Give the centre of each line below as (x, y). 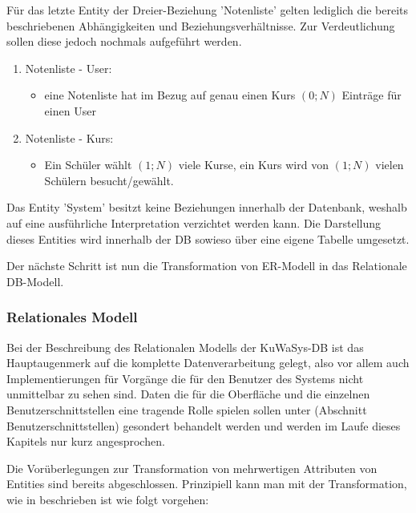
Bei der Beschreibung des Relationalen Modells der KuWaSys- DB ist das (185, 347)
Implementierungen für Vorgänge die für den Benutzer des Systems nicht (185, 378)
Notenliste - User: (69, 68)
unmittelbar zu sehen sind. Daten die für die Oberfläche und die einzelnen (188, 394)
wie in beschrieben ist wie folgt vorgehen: (108, 499)
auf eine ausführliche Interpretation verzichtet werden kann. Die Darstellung (194, 222)
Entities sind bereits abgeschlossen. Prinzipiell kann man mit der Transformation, (207, 484)
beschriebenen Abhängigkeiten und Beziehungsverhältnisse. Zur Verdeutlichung (201, 25)
